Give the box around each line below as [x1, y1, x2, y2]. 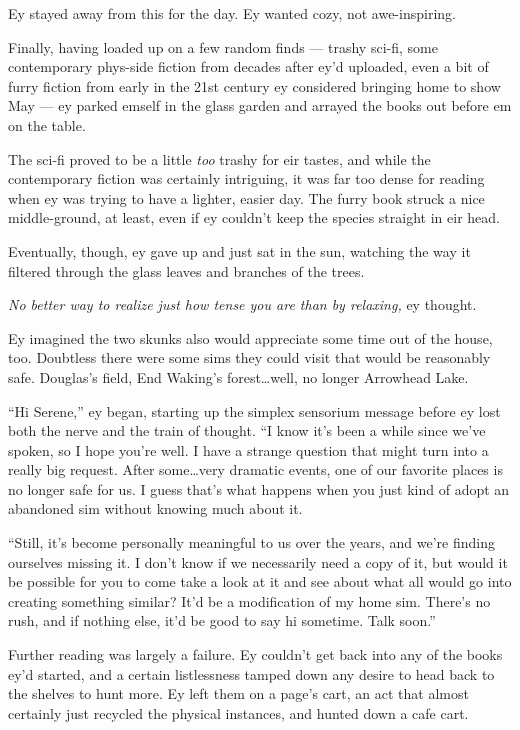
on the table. [8, 114, 86, 135]
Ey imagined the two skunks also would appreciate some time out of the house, [8, 327, 493, 348]
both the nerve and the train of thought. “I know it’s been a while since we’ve [8, 420, 486, 441]
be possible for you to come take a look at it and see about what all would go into [8, 571, 512, 592]
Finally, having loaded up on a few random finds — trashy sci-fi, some [8, 36, 438, 57]
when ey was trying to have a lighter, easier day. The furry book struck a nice [8, 187, 485, 208]
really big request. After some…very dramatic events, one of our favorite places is [8, 459, 503, 480]
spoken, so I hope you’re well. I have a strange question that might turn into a [8, 439, 489, 460]
